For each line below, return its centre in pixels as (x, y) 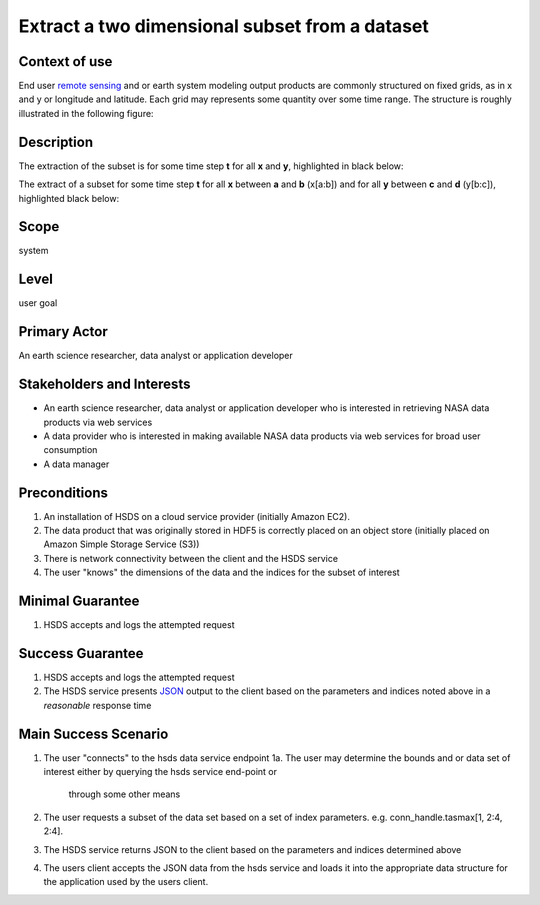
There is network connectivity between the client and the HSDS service (191, 558)
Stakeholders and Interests (104, 384)
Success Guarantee (81, 653)
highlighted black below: (69, 198)
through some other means (124, 794)
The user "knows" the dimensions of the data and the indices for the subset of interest (221, 572)
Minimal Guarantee (79, 601)
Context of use (65, 61)
